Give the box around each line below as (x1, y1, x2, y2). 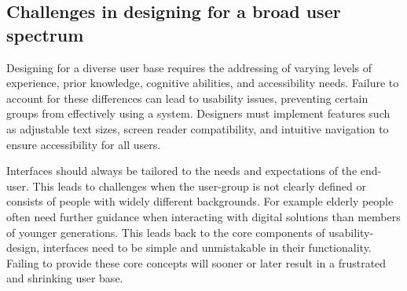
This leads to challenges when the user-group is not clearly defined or (32, 177, 366, 194)
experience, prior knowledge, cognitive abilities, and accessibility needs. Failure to (6, 75, 399, 91)
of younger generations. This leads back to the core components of (6, 224, 325, 240)
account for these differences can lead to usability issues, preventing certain (6, 89, 368, 106)
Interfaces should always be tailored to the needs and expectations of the (6, 162, 357, 179)
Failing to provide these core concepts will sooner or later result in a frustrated (6, 254, 387, 271)
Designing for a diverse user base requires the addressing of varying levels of (6, 59, 372, 75)
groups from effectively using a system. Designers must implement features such (6, 105, 390, 122)
